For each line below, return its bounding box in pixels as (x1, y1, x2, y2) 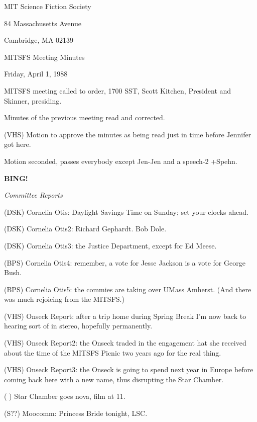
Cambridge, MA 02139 (4, 35, 74, 45)
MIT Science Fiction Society (4, 1, 91, 11)
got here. (4, 139, 31, 149)
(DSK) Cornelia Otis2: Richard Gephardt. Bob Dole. (4, 223, 167, 234)
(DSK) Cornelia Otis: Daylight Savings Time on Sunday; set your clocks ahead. (4, 206, 248, 217)
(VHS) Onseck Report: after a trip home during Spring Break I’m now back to (4, 310, 246, 321)
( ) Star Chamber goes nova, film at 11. (4, 391, 125, 401)
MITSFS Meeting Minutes (4, 51, 85, 62)
